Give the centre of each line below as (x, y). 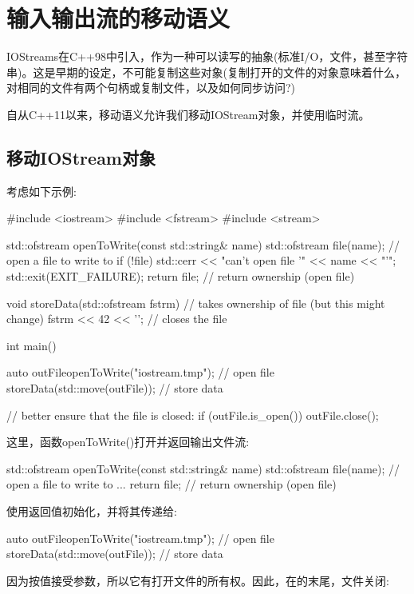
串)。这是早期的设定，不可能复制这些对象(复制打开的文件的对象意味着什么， (206, 72)
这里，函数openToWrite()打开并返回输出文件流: (128, 442)
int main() (32, 345)
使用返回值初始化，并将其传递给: (92, 511)
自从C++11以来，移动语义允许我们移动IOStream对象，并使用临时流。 (188, 114)
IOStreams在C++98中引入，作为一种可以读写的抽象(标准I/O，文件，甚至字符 (207, 56)
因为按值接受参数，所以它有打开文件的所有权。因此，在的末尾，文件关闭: (198, 580)
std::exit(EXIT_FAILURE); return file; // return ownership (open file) (181, 276)
